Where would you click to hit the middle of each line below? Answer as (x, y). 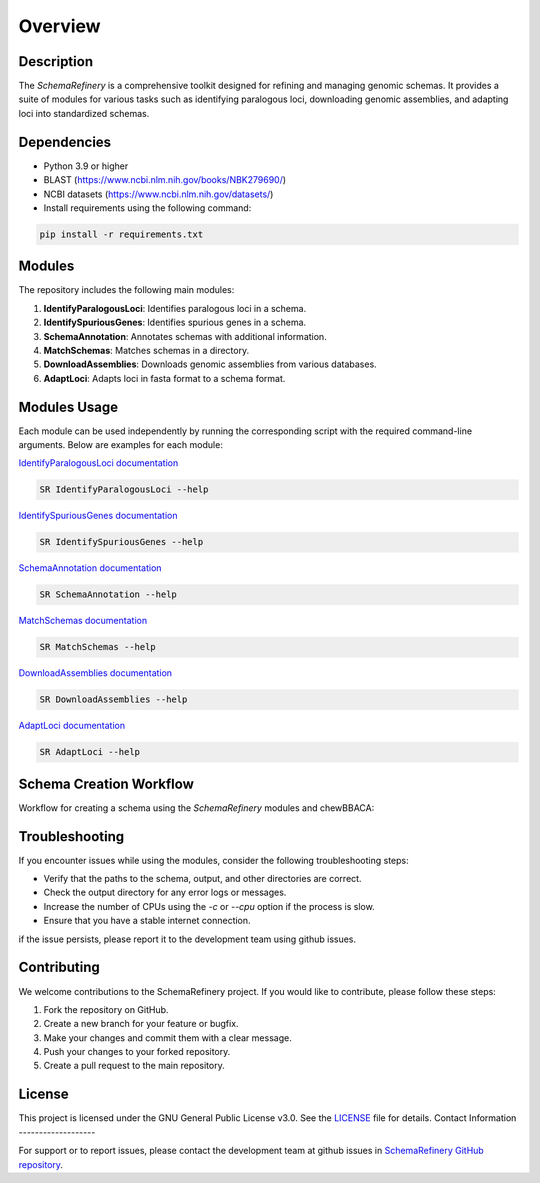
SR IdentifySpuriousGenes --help (121, 542)
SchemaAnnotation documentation (90, 568)
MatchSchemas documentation (83, 621)
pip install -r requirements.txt (121, 234)
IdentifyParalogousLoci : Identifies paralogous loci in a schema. (175, 308)
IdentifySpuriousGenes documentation (98, 516)
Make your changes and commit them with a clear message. (167, 1037)
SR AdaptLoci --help (89, 752)
